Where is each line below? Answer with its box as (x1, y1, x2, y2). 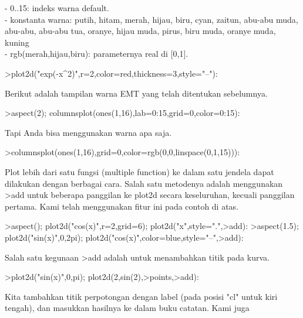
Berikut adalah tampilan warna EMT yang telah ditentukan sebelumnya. (5, 87, 268, 99)
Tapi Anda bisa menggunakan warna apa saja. (5, 126, 172, 138)
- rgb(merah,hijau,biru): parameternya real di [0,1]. (5, 47, 188, 60)
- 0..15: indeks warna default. (5, 2, 109, 13)
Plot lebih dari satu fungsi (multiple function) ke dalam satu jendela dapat (5, 165, 274, 177)
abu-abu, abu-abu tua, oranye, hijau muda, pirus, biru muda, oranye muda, (5, 25, 276, 37)
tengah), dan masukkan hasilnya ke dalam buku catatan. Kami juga (5, 302, 250, 314)
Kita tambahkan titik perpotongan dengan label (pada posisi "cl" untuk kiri (5, 290, 278, 302)
